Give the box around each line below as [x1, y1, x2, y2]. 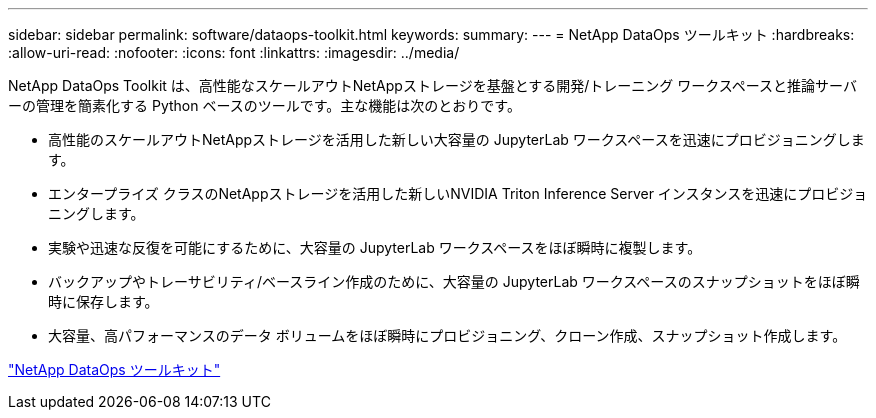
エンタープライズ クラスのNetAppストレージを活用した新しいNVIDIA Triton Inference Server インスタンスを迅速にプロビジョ [48, 185, 868, 202]
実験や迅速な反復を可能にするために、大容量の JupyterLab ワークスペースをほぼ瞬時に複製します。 [48, 239, 702, 256]
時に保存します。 [48, 293, 159, 310]
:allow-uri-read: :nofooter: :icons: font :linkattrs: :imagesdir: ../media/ [8, 44, 460, 61]
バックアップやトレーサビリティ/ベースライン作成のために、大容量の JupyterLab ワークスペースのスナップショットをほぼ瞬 [48, 273, 860, 290]
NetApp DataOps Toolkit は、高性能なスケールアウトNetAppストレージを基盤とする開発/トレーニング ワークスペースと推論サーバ [8, 77, 857, 94]
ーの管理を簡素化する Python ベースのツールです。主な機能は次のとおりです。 [8, 97, 521, 114]
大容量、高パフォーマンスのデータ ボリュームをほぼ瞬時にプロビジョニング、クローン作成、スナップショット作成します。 [48, 327, 847, 344]
